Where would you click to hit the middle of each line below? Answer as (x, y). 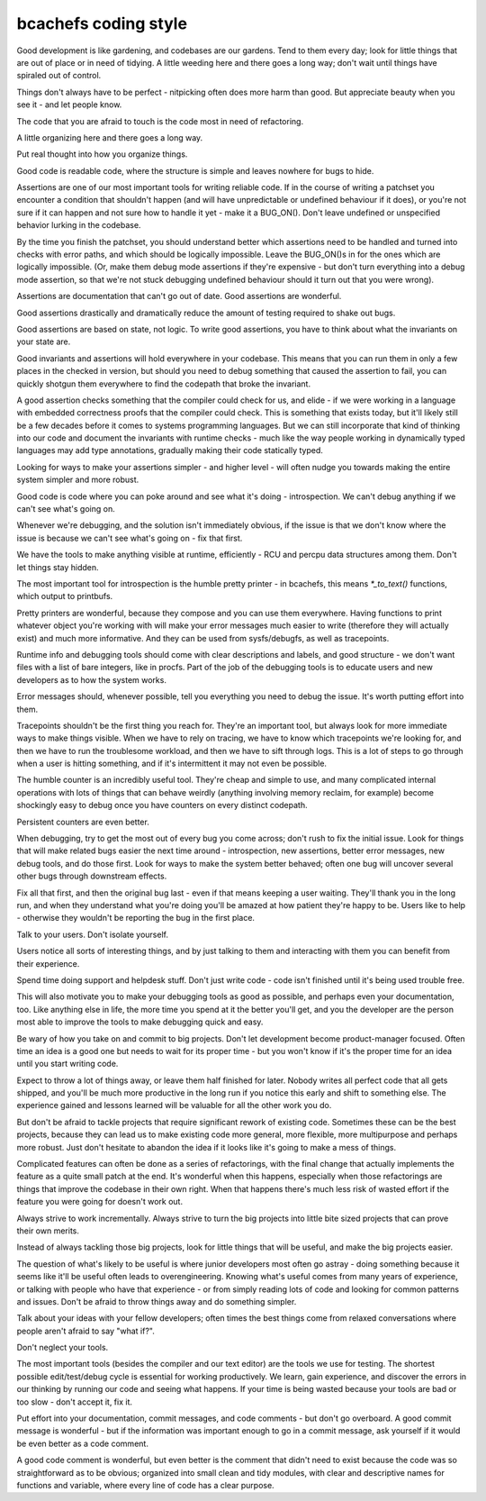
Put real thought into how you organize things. (102, 154)
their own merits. (48, 1231)
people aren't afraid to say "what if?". (85, 1331)
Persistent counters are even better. (83, 822)
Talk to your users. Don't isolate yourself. (92, 934)
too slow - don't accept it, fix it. (75, 1402)
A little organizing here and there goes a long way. (110, 137)
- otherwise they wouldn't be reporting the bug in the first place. (136, 918)
